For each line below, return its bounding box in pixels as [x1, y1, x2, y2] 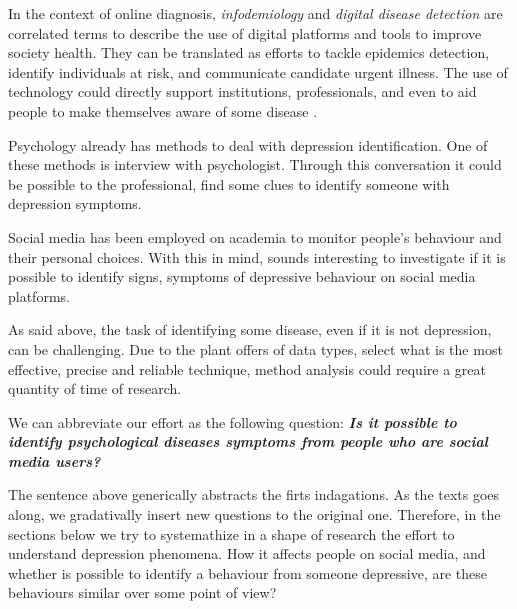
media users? [8, 450, 101, 471]
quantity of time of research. [8, 378, 182, 399]
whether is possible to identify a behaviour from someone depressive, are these [8, 562, 488, 583]
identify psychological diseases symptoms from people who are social [8, 431, 488, 452]
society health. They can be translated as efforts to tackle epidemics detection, [8, 42, 490, 63]
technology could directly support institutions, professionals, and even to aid [8, 81, 477, 102]
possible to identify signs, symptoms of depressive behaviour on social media [8, 266, 476, 287]
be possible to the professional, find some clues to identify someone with [8, 173, 450, 194]
